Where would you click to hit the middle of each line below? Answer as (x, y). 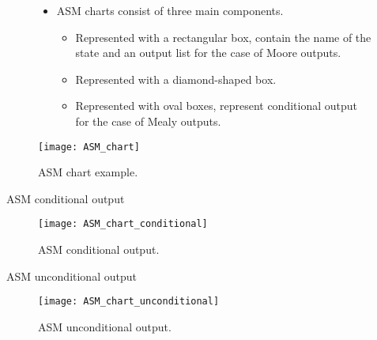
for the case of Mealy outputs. (148, 121)
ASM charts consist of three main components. (170, 10)
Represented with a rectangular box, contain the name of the (223, 37)
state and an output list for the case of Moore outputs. (208, 53)
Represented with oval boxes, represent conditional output (216, 106)
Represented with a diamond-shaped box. (176, 79)
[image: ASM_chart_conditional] (123, 224)
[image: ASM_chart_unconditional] (129, 302)
